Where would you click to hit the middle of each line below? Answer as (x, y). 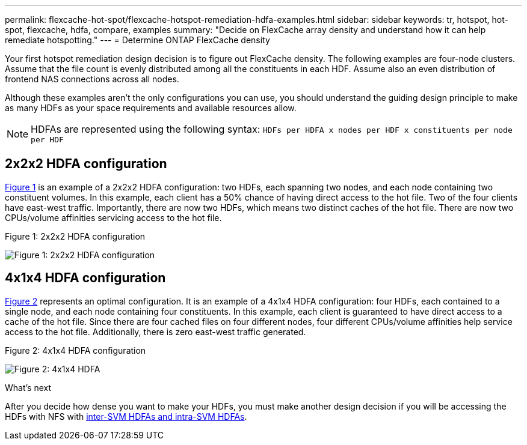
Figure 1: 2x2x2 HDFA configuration (75, 236)
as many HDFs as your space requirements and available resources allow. (151, 108)
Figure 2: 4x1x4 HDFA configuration (76, 350)
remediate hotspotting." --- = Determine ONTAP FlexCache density (137, 40)
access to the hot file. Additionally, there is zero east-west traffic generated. (156, 331)
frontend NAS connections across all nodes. (92, 79)
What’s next (28, 387)
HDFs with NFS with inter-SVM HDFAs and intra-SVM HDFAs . (126, 416)
